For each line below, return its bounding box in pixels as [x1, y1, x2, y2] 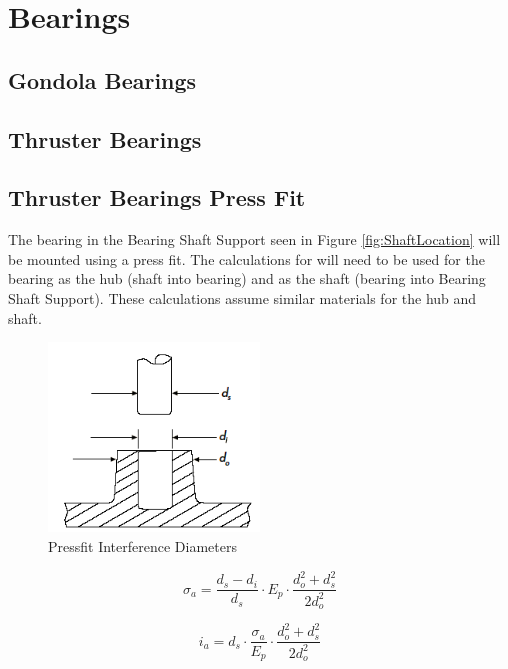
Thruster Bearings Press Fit [8, 182, 306, 213]
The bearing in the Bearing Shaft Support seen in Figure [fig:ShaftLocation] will [8, 229, 501, 250]
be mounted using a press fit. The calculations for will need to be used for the [8, 248, 485, 269]
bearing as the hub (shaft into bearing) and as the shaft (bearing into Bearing [8, 268, 486, 289]
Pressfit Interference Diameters [48, 536, 237, 557]
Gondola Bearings [8, 64, 197, 95]
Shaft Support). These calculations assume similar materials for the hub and [8, 287, 477, 308]
